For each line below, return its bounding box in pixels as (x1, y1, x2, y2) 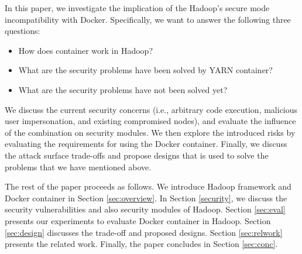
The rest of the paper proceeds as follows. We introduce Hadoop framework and (5, 180, 291, 193)
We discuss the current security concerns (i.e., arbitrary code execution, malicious (5, 103, 298, 115)
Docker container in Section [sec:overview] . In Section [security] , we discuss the (5, 191, 287, 204)
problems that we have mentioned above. (5, 160, 152, 173)
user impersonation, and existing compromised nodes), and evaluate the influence (5, 115, 296, 127)
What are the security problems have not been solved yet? (18, 83, 228, 95)
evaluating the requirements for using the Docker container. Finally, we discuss (5, 138, 287, 150)
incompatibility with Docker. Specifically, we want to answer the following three (5, 13, 291, 25)
